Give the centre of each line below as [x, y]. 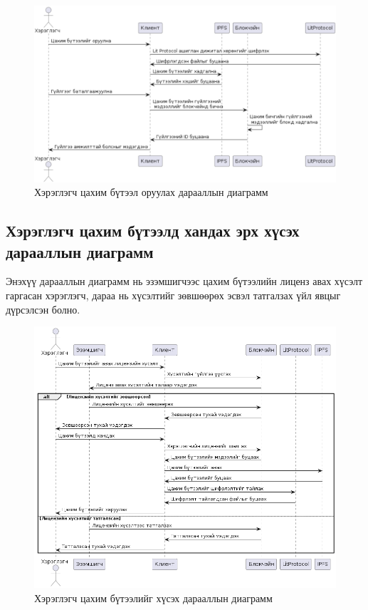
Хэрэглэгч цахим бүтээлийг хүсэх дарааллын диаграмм [153, 598]
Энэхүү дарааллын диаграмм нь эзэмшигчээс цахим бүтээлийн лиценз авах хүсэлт [184, 281]
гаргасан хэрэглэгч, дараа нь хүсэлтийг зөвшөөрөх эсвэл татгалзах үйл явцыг [173, 295]
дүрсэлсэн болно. [43, 309]
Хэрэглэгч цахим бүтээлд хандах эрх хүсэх [153, 231]
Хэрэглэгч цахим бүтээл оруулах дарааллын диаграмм [151, 192]
